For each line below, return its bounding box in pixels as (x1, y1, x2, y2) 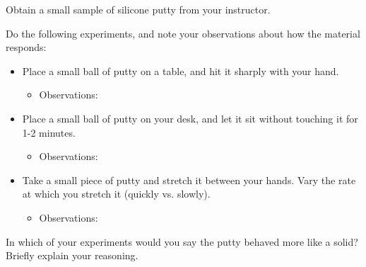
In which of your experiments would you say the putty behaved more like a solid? (6, 234, 358, 249)
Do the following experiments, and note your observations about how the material (6, 25, 360, 40)
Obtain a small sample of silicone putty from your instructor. (6, 2, 271, 16)
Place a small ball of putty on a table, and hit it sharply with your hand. (22, 63, 339, 78)
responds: (6, 40, 47, 55)
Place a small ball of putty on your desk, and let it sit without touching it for (22, 110, 358, 125)
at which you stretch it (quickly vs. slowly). (22, 186, 211, 201)
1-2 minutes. (22, 125, 76, 140)
